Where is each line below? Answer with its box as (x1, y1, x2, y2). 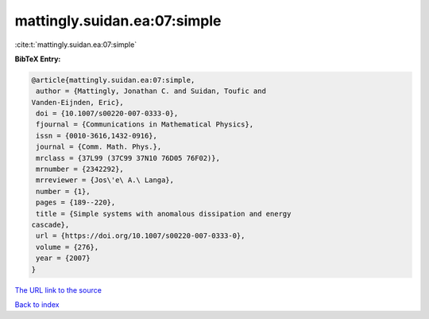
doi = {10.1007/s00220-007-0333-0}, (36, 109, 179, 119)
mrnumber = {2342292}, (36, 165, 125, 174)
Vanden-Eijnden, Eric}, (31, 98, 125, 107)
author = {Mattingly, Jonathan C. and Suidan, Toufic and (36, 87, 266, 95)
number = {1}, (36, 187, 91, 196)
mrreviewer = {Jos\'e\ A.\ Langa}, (36, 176, 175, 185)
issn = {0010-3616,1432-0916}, (36, 131, 158, 140)
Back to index (14, 299, 60, 309)
